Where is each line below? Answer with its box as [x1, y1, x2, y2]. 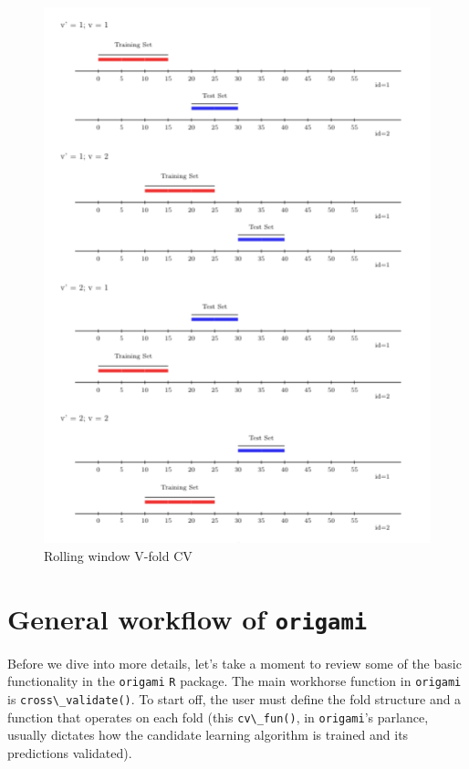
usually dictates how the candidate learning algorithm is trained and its [7, 725, 409, 744]
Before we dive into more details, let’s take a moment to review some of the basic [7, 653, 462, 672]
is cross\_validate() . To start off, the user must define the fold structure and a [7, 690, 462, 709]
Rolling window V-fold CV [44, 546, 193, 565]
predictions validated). [7, 743, 132, 762]
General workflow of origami [7, 599, 368, 637]
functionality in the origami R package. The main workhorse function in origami [7, 671, 462, 691]
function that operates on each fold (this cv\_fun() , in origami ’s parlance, [7, 707, 429, 726]
